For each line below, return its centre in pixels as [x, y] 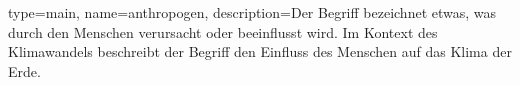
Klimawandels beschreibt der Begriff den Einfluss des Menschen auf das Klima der [260, 51]
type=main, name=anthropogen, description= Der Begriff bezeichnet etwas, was [252, 12]
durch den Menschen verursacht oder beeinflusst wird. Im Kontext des [223, 31]
